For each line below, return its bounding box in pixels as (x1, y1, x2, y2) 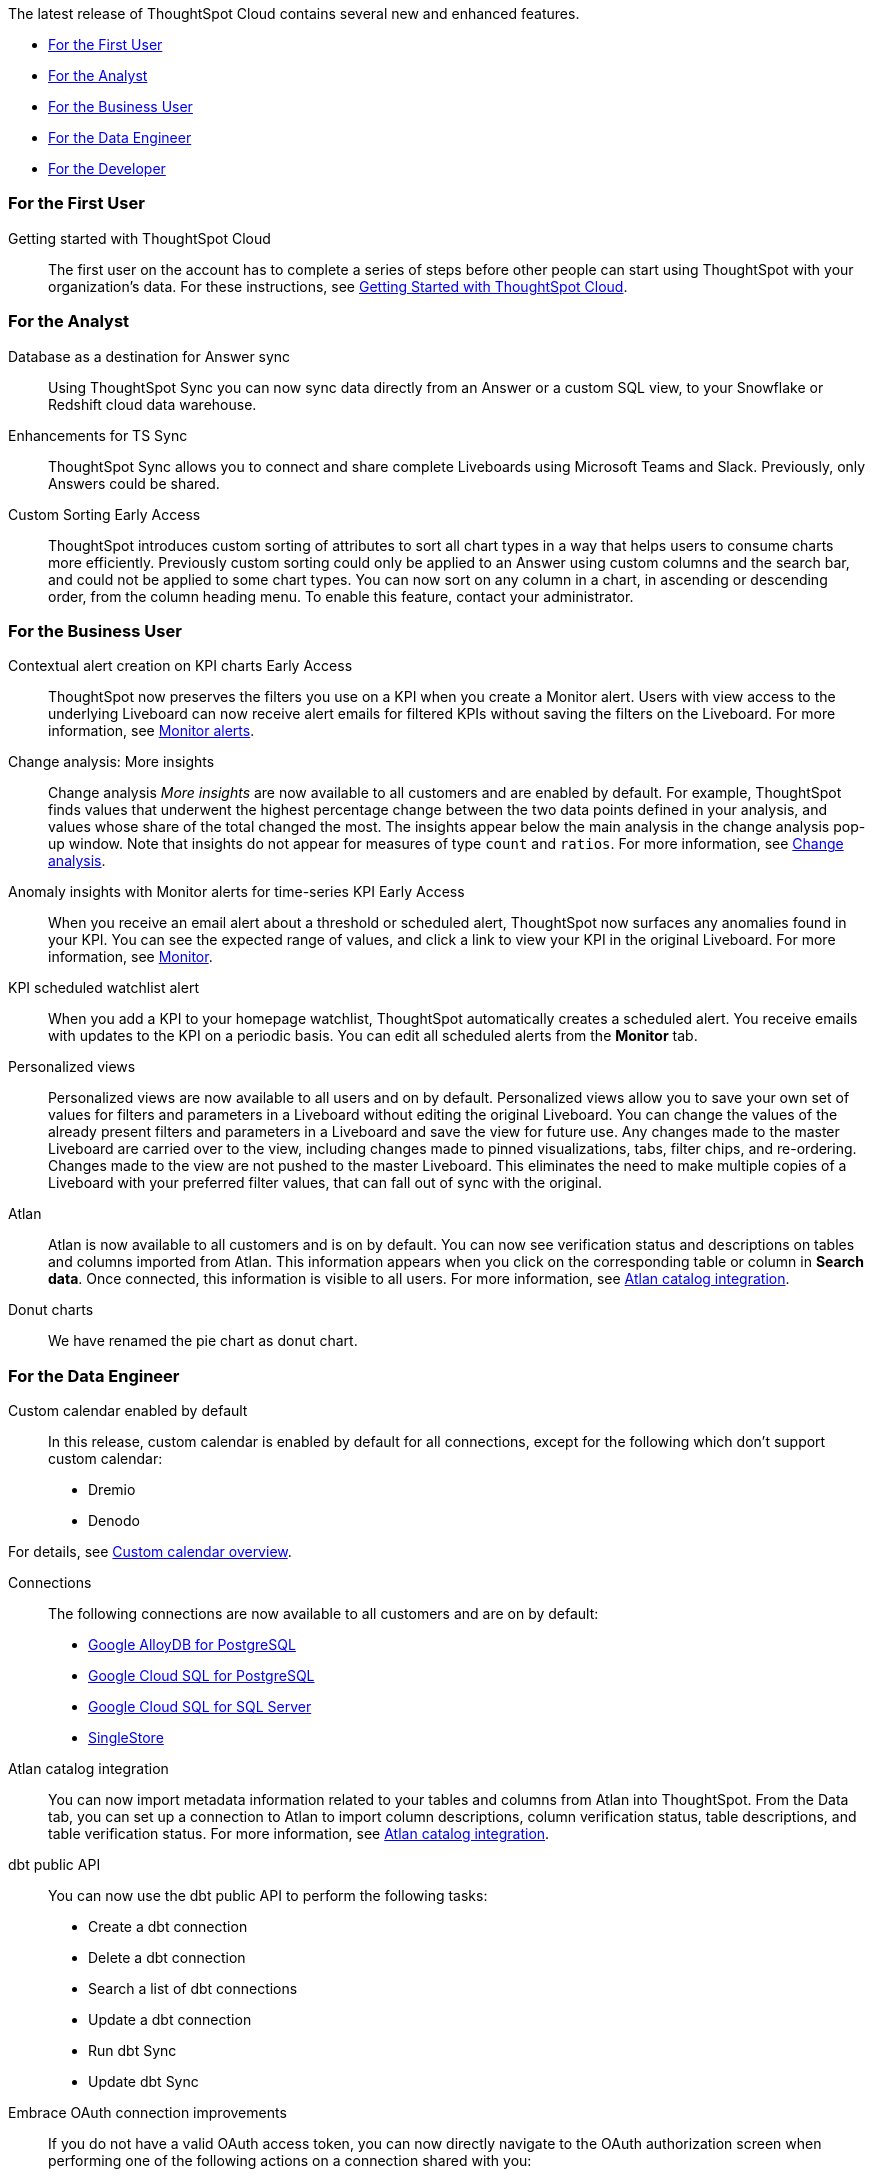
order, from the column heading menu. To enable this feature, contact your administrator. (48, 587, 634, 605)
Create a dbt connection (88, 1918, 248, 1935)
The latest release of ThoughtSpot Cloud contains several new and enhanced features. (8, 5, 580, 22)
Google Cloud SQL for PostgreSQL (88, 1667, 315, 1684)
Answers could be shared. (48, 474, 220, 492)
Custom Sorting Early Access (8, 505, 201, 523)
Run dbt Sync (88, 2042, 177, 2059)
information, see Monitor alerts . (48, 722, 255, 740)
